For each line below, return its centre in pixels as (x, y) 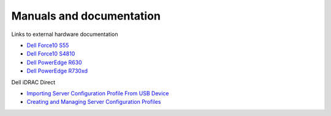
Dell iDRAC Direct (33, 82)
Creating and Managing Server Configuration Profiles (94, 102)
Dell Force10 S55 (48, 45)
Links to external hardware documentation (65, 34)
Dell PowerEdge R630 (54, 62)
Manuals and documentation (86, 16)
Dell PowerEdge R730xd (57, 71)
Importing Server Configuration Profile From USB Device (98, 93)
